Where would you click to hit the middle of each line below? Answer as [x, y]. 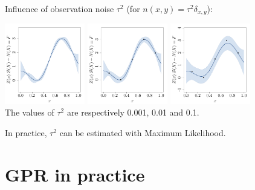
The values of [30, 112]
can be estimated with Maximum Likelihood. [143, 132]
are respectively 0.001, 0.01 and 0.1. [133, 112]
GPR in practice [75, 174]
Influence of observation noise [60, 8]
